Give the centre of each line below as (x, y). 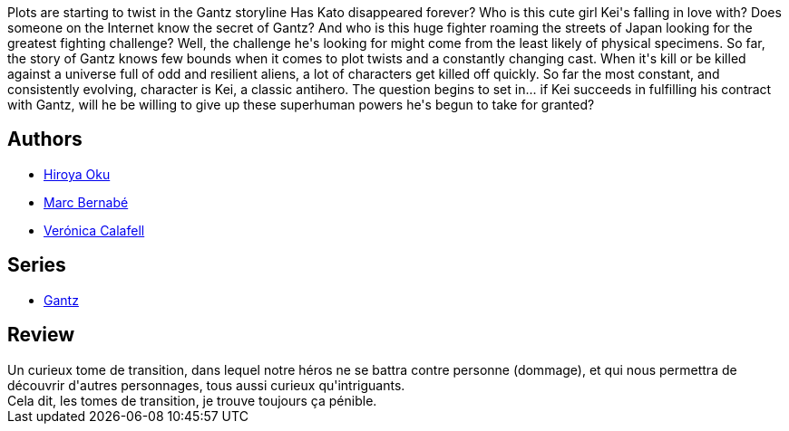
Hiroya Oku (77, 174)
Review (41, 335)
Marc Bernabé (86, 202)
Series (37, 265)
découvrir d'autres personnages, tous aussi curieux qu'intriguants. (206, 385)
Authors (45, 139)
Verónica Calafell (94, 230)
